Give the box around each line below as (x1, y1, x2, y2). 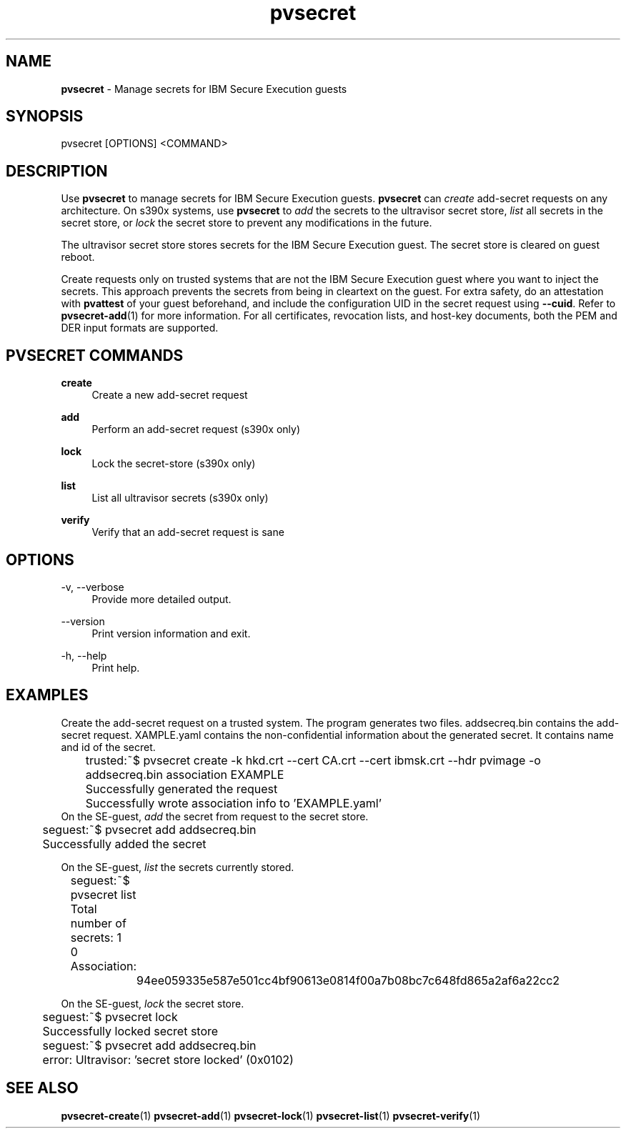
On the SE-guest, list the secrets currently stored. (61, 860, 294, 873)
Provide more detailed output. (91, 592, 232, 605)
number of (70, 915, 126, 930)
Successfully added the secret (42, 836, 207, 851)
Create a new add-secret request (91, 389, 248, 402)
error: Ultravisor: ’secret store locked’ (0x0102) (42, 1052, 294, 1067)
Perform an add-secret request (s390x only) (91, 423, 301, 436)
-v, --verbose (61, 580, 124, 593)
